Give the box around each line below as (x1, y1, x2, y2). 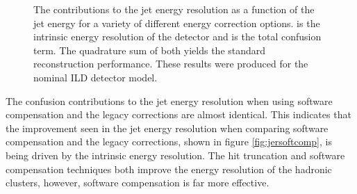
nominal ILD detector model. (33, 70, 158, 84)
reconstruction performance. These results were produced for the (33, 56, 308, 71)
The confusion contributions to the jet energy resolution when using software (6, 93, 333, 108)
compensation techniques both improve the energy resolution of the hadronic (6, 161, 332, 176)
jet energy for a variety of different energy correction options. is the (33, 15, 320, 30)
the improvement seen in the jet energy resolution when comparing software (6, 120, 329, 135)
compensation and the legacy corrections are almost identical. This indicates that (6, 107, 351, 122)
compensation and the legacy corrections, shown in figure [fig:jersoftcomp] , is (6, 134, 332, 149)
